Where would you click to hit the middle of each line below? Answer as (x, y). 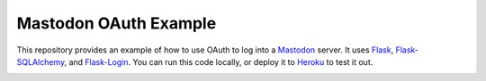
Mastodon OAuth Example (117, 23)
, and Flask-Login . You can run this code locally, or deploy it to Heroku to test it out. (219, 61)
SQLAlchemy (40, 61)
